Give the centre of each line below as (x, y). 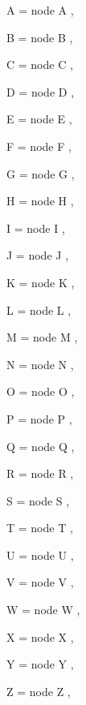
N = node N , (40, 364)
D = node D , (41, 91)
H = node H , (40, 201)
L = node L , (39, 310)
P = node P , (39, 418)
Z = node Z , (39, 691)
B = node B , (40, 37)
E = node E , (39, 119)
